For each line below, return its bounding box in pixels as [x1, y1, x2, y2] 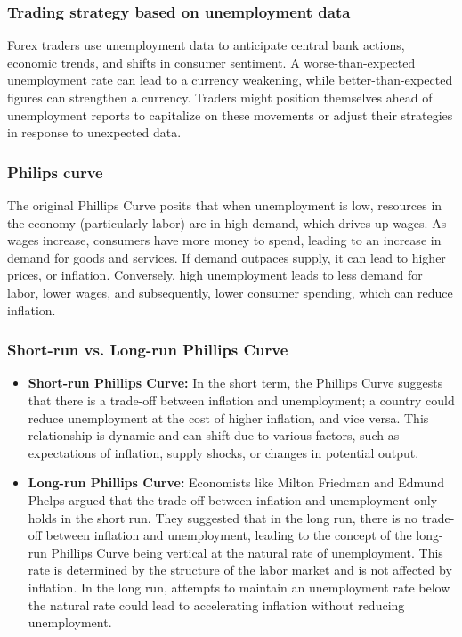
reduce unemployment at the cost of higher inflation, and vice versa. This [28, 408, 429, 427]
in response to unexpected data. [7, 123, 182, 142]
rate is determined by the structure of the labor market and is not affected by [28, 560, 452, 579]
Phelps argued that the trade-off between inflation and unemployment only [28, 490, 438, 509]
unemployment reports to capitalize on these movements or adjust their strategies [7, 105, 453, 124]
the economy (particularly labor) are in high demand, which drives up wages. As [7, 213, 447, 232]
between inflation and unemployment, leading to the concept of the [45, 526, 412, 544]
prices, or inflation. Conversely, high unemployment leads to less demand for [7, 265, 423, 284]
